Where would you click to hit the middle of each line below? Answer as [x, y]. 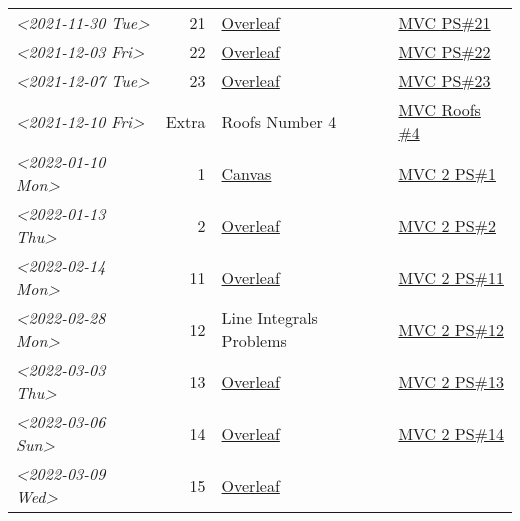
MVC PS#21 [444, 22]
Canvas [246, 173]
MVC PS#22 [444, 51]
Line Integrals [269, 317]
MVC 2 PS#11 [451, 277]
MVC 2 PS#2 [447, 225]
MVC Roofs [439, 109]
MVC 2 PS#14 [451, 433]
